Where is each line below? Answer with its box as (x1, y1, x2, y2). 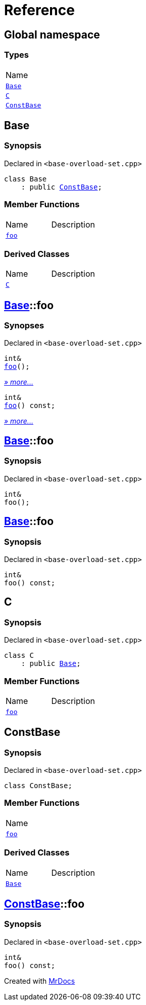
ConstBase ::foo (4, 898, 85, 911)
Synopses (4, 320, 44, 331)
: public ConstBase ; (21, 182, 102, 191)
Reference (4, 2, 75, 19)
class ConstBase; (4, 781, 72, 790)
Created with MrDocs (4, 976, 75, 985)
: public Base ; (21, 659, 81, 668)
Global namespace (4, 28, 100, 41)
